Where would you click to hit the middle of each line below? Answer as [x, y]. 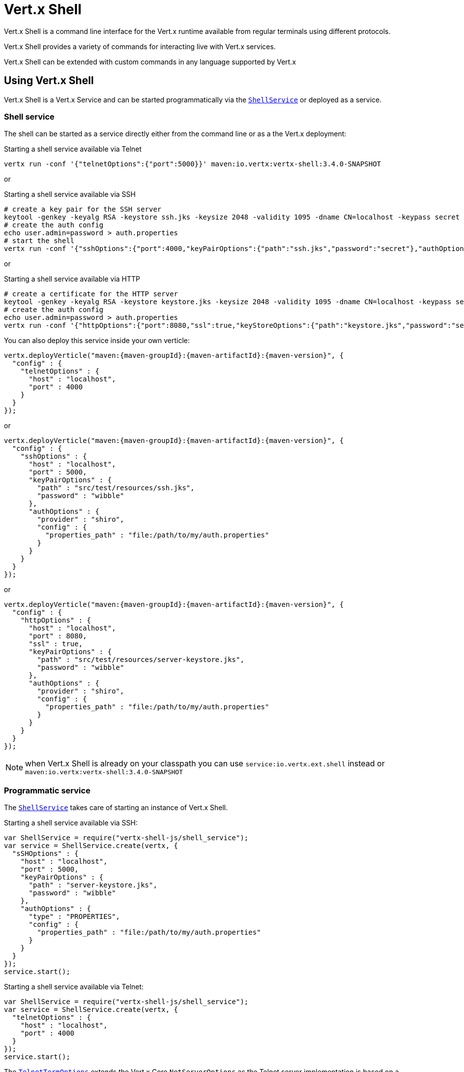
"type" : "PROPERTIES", [74, 917]
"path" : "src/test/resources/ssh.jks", [116, 488]
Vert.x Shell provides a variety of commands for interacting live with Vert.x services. [140, 46]
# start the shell [39, 241]
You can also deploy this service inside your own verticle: [97, 341]
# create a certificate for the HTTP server [91, 294]
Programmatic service [47, 790]
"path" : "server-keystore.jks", [93, 885]
